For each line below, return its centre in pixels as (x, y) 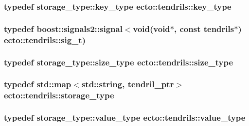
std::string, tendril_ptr (128, 84)
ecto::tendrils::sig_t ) (45, 39)
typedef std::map (38, 84)
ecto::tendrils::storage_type (59, 95)
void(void (151, 28)
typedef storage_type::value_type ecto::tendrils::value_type (125, 118)
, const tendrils (204, 28)
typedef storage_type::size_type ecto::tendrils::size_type (119, 62)
